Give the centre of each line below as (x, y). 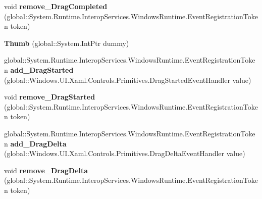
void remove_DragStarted (50, 97)
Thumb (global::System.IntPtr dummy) (67, 43)
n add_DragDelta (35, 143)
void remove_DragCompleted (56, 6)
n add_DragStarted (39, 69)
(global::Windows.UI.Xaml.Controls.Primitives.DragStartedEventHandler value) (128, 80)
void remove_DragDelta (46, 170)
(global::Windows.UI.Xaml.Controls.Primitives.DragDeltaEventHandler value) (125, 153)
